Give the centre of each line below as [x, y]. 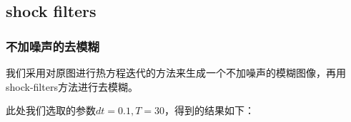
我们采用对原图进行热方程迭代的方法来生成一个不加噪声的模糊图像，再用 [176, 72]
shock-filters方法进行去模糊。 [72, 86]
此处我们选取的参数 [51, 110]
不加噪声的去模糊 [53, 46]
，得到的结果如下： [209, 110]
